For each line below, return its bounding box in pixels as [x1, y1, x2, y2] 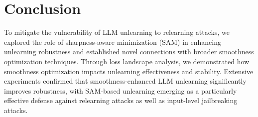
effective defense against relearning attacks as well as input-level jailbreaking [4, 95, 238, 106]
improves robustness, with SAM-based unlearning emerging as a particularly [4, 85, 237, 96]
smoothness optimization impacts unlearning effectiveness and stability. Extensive [4, 66, 254, 76]
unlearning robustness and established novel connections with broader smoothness [4, 46, 254, 57]
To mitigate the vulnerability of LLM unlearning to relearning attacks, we [4, 27, 230, 37]
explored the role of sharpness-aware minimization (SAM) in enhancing [4, 36, 221, 47]
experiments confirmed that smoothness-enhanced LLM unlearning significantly [4, 76, 247, 86]
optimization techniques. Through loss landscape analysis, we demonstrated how [4, 56, 250, 66]
